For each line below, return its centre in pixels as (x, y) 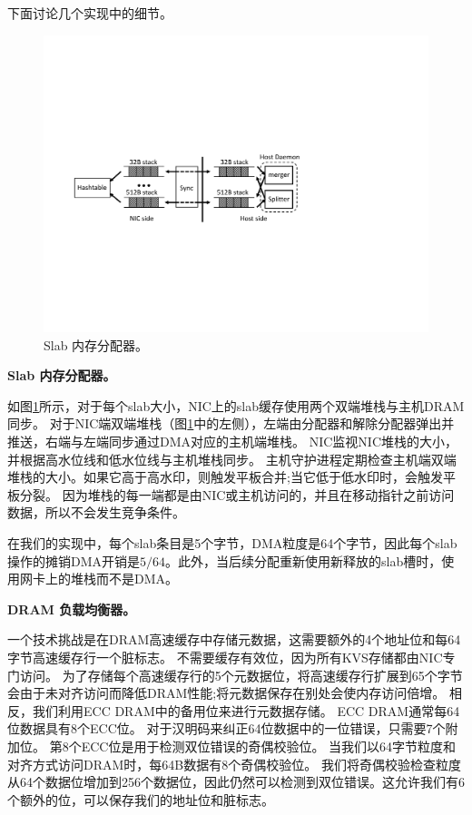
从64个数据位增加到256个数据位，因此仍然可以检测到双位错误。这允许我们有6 (236, 782)
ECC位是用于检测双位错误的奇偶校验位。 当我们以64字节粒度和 (269, 746)
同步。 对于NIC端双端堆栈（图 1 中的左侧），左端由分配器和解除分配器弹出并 (231, 423)
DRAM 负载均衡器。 (72, 609)
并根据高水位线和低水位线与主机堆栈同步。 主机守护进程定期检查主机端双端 (232, 459)
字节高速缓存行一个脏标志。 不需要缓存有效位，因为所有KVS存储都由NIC (225, 658)
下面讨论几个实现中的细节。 (90, 13)
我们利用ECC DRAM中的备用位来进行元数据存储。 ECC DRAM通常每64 (246, 710)
